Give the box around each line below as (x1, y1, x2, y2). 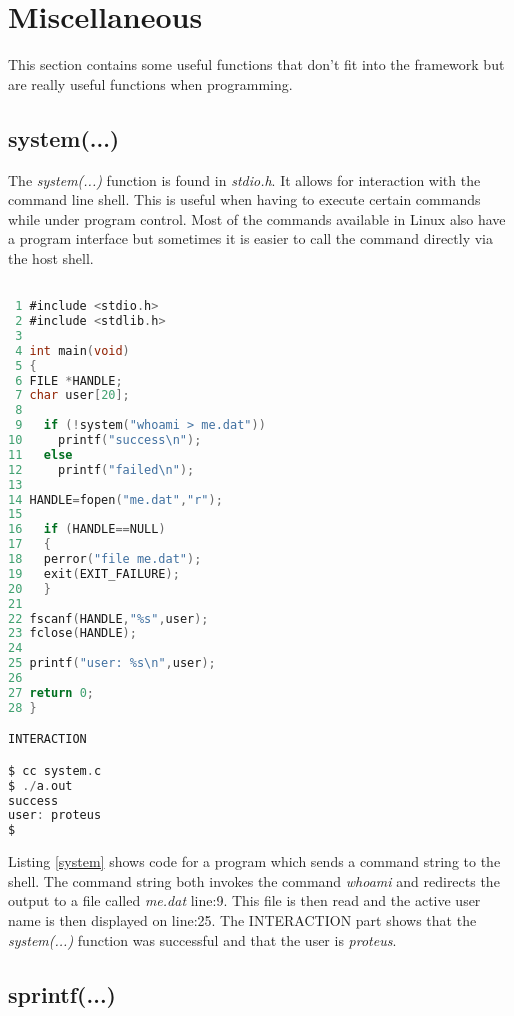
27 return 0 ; (8, 685, 94, 700)
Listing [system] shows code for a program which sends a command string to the (8, 851, 501, 872)
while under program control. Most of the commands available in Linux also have (8, 208, 506, 229)
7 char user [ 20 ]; (15, 388, 130, 403)
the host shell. (8, 247, 94, 268)
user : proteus (8, 808, 102, 823)
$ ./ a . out (8, 778, 73, 793)
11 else (8, 447, 73, 462)
